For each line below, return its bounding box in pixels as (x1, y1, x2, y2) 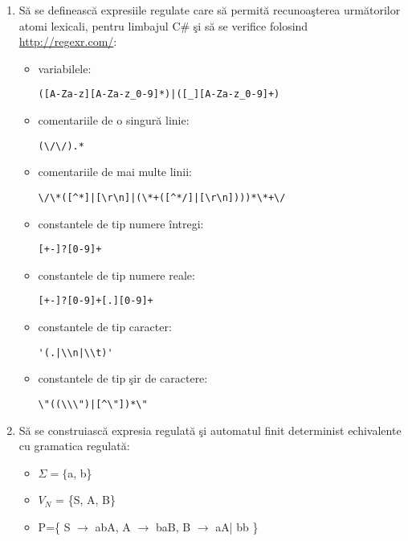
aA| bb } (215, 518, 259, 535)
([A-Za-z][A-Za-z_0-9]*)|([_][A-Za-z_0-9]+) (38, 88, 280, 100)
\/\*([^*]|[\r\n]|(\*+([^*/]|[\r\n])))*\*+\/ (38, 191, 286, 203)
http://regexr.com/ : (18, 33, 117, 50)
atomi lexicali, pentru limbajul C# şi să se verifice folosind (18, 17, 308, 34)
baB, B (155, 518, 191, 535)
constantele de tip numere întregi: (38, 215, 204, 232)
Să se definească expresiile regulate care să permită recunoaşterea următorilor (18, 2, 401, 18)
